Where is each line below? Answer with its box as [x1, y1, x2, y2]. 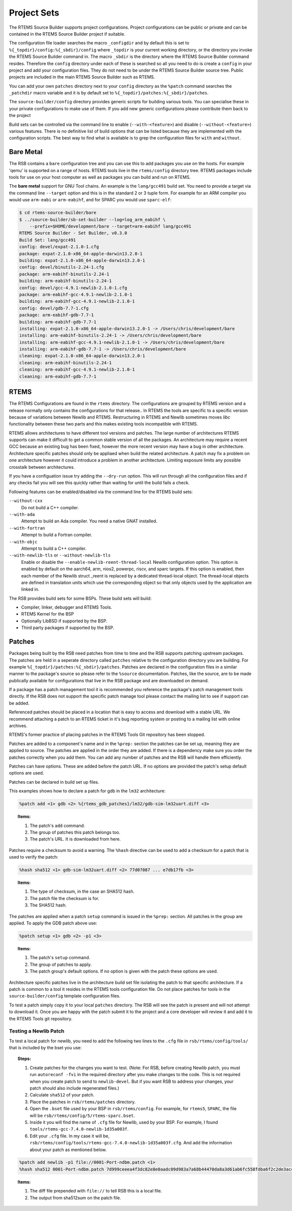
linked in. [21, 586, 39, 592]
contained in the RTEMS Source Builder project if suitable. [9, 31, 126, 37]
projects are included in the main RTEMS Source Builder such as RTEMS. [9, 74, 155, 80]
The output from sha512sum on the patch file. [30, 1194, 121, 1201]
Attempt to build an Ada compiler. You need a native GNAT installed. [21, 518, 158, 524]
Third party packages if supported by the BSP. [21, 625, 114, 631]
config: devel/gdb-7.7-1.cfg [19, 305, 89, 311]
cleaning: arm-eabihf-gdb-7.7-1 [19, 373, 97, 379]
